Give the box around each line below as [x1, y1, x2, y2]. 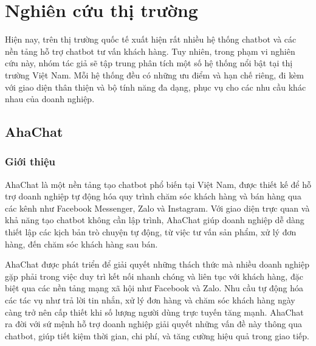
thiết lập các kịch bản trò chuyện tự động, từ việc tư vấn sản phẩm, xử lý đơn [5, 226, 297, 238]
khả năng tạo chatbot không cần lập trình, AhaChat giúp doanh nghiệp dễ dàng [5, 213, 304, 226]
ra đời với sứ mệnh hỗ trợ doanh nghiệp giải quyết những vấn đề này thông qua [5, 317, 303, 330]
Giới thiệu [5, 154, 55, 169]
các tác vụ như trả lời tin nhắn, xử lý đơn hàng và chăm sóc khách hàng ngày [5, 294, 295, 306]
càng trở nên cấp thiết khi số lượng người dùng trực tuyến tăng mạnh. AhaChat [5, 305, 304, 318]
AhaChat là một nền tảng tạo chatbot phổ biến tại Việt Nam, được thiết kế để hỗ [5, 178, 311, 190]
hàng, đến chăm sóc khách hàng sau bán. [5, 237, 158, 250]
